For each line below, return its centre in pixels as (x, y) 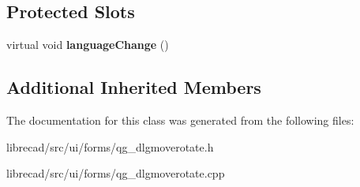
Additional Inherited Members (134, 87)
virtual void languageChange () (88, 45)
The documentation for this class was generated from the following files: (180, 120)
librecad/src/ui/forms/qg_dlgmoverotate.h (110, 146)
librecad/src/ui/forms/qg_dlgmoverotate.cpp (116, 173)
